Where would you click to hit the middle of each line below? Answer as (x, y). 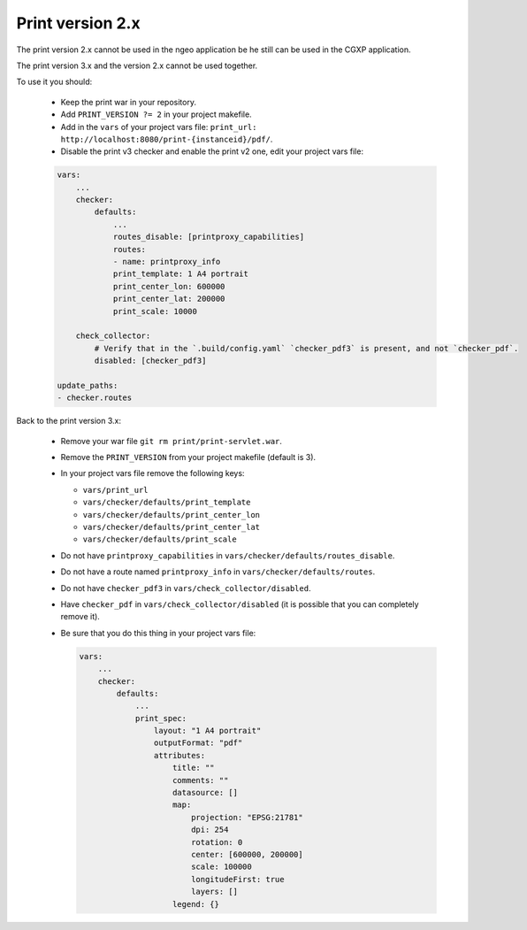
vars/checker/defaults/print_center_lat (172, 527)
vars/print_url (116, 490)
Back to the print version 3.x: (69, 421)
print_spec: (161, 718)
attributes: (179, 755)
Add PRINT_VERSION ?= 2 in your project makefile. (156, 114)
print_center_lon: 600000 (169, 286)
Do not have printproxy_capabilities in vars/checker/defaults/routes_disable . (228, 555)
